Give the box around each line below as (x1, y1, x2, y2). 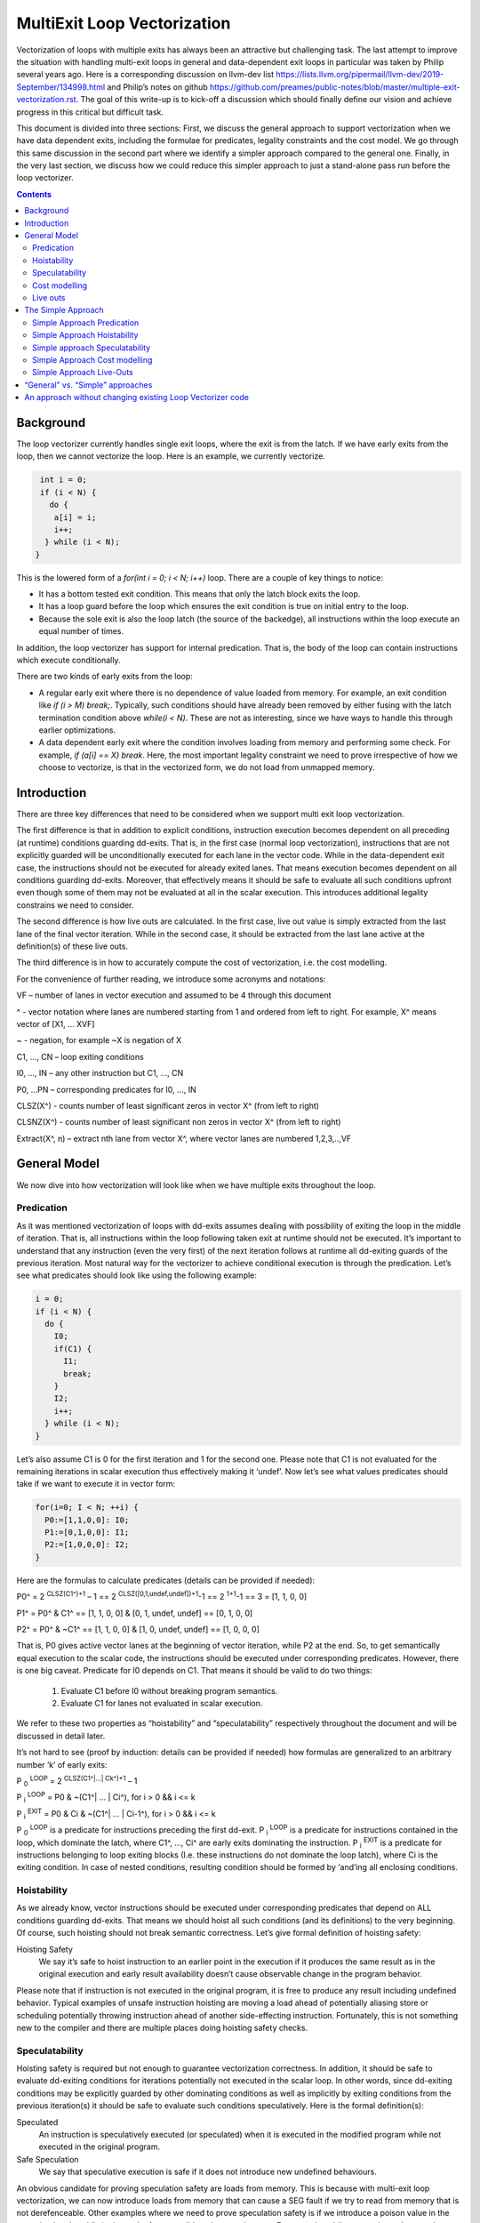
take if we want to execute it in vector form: (16, 1479, 176, 1489)
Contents (16, 189, 52, 199)
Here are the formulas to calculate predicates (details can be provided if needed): (16, 1575, 316, 1585)
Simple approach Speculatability (32, 342, 151, 353)
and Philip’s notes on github (107, 81, 208, 92)
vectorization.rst (16, 94, 76, 105)
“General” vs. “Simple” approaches (24, 379, 153, 390)
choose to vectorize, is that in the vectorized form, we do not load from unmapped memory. (38, 762, 375, 773)
